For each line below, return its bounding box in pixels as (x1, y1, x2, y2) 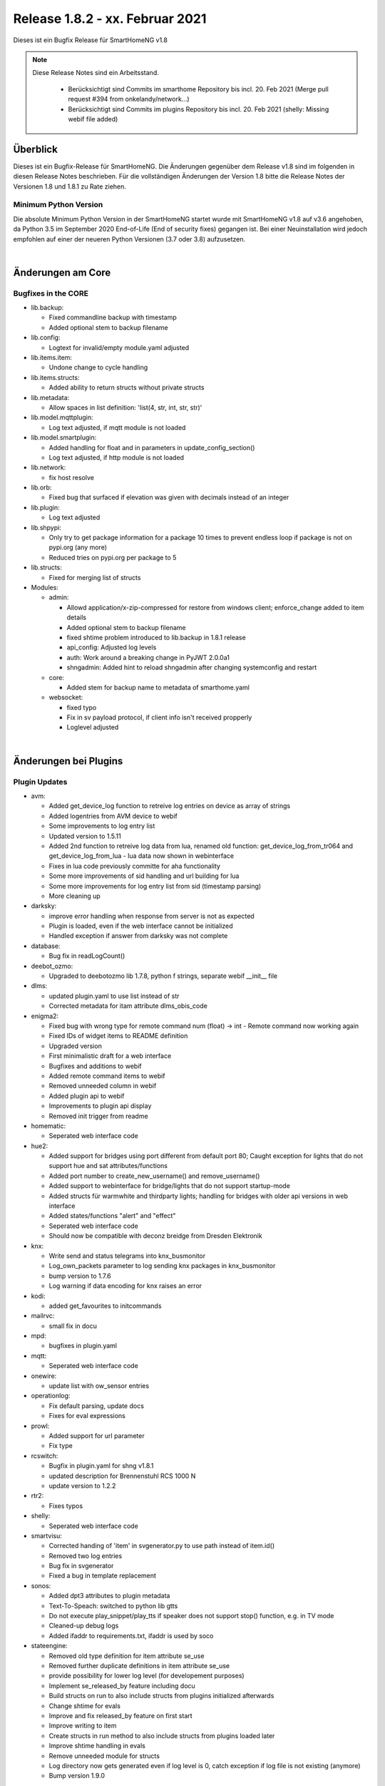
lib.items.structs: (31, 373, 80, 381)
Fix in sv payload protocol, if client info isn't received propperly (66, 713, 252, 722)
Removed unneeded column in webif (48, 1082, 157, 1090)
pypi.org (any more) (48, 543, 107, 552)
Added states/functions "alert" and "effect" (48, 1212, 176, 1220)
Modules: (31, 583, 58, 592)
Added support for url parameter (48, 1432, 145, 1440)
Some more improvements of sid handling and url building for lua (48, 872, 240, 880)
